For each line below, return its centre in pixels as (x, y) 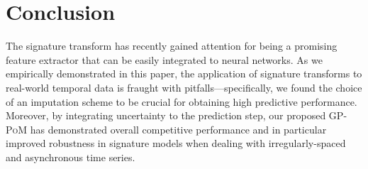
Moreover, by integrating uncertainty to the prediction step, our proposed (166, 115)
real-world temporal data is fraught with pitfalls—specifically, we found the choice (184, 87)
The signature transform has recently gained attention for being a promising (172, 46)
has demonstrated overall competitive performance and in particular (178, 129)
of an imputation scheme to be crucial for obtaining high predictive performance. (182, 101)
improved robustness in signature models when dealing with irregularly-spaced (176, 143)
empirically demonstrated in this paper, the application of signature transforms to (184, 73)
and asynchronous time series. (71, 157)
